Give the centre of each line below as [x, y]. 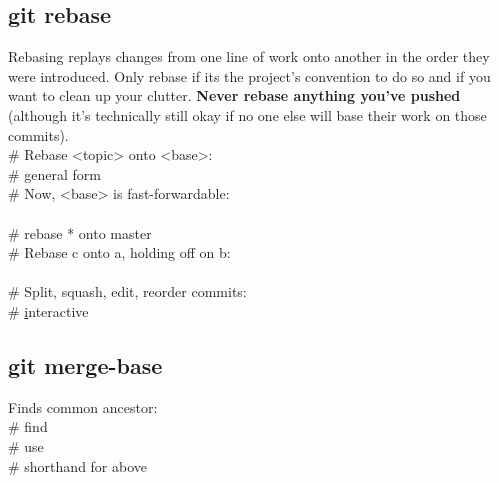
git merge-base [85, 364]
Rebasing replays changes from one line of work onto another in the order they [249, 56]
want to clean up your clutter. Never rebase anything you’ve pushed [234, 95]
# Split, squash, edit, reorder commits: [127, 291]
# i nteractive [48, 310]
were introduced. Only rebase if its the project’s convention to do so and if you [249, 75]
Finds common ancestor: [83, 406]
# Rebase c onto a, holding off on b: [119, 252]
